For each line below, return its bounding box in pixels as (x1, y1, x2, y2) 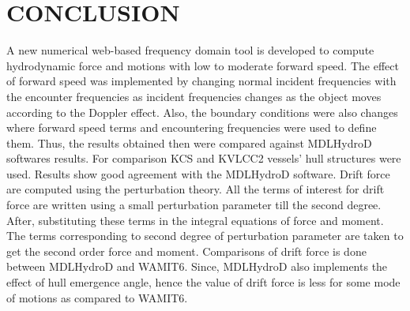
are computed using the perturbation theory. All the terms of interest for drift (6, 181, 385, 197)
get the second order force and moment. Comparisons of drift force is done (6, 242, 367, 259)
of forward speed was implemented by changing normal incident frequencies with (6, 73, 397, 89)
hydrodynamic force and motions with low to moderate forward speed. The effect (6, 57, 399, 73)
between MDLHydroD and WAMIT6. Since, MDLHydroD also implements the (6, 258, 388, 275)
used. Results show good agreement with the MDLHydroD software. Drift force (6, 165, 390, 182)
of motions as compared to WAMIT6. (6, 289, 188, 305)
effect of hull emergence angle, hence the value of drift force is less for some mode (6, 274, 401, 290)
